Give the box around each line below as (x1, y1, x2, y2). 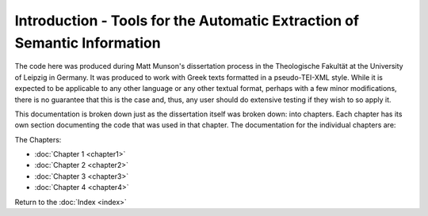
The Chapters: (14, 135, 62, 144)
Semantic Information (14, 34, 162, 51)
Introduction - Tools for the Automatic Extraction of (14, 12, 360, 29)
